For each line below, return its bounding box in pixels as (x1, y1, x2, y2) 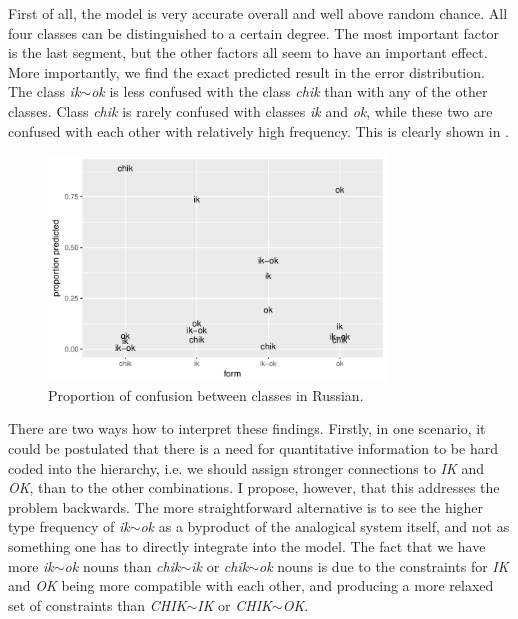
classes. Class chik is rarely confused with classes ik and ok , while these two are (8, 100, 493, 121)
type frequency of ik (8, 516, 130, 537)
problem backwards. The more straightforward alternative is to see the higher (8, 496, 484, 517)
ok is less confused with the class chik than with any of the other (91, 81, 488, 102)
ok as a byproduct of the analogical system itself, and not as (140, 516, 510, 537)
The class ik (8, 81, 81, 102)
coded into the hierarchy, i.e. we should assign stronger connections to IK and (8, 457, 484, 478)
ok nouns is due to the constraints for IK (259, 555, 509, 576)
